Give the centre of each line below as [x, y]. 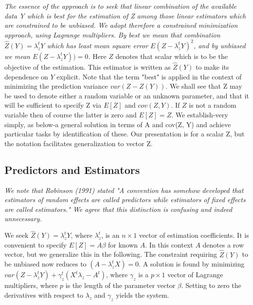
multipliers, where [31, 285]
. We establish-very [200, 115]
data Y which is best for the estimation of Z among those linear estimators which [125, 15]
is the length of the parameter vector [120, 285]
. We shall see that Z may [204, 86]
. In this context [169, 244]
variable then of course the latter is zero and [71, 115]
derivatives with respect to [44, 295]
